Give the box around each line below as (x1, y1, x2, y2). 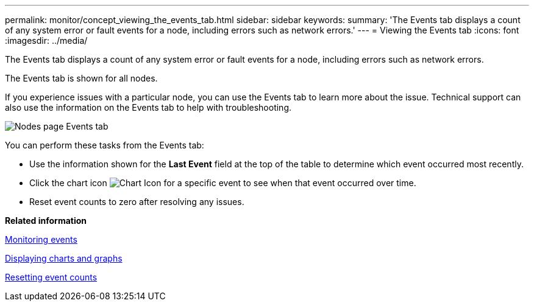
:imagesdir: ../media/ (5, 35, 88, 46)
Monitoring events (5, 234, 77, 245)
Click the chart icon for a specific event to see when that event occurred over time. (29, 178, 416, 188)
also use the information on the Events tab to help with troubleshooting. (5, 102, 292, 113)
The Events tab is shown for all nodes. (5, 73, 158, 83)
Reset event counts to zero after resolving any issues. (29, 196, 244, 207)
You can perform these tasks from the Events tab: (5, 140, 204, 150)
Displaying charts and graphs (5, 253, 123, 263)
